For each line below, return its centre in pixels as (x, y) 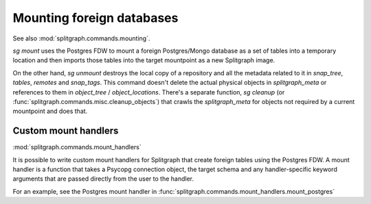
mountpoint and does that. (50, 111)
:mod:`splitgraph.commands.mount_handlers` (77, 147)
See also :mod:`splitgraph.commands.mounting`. (81, 38)
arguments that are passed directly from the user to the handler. (103, 179)
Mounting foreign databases (95, 18)
